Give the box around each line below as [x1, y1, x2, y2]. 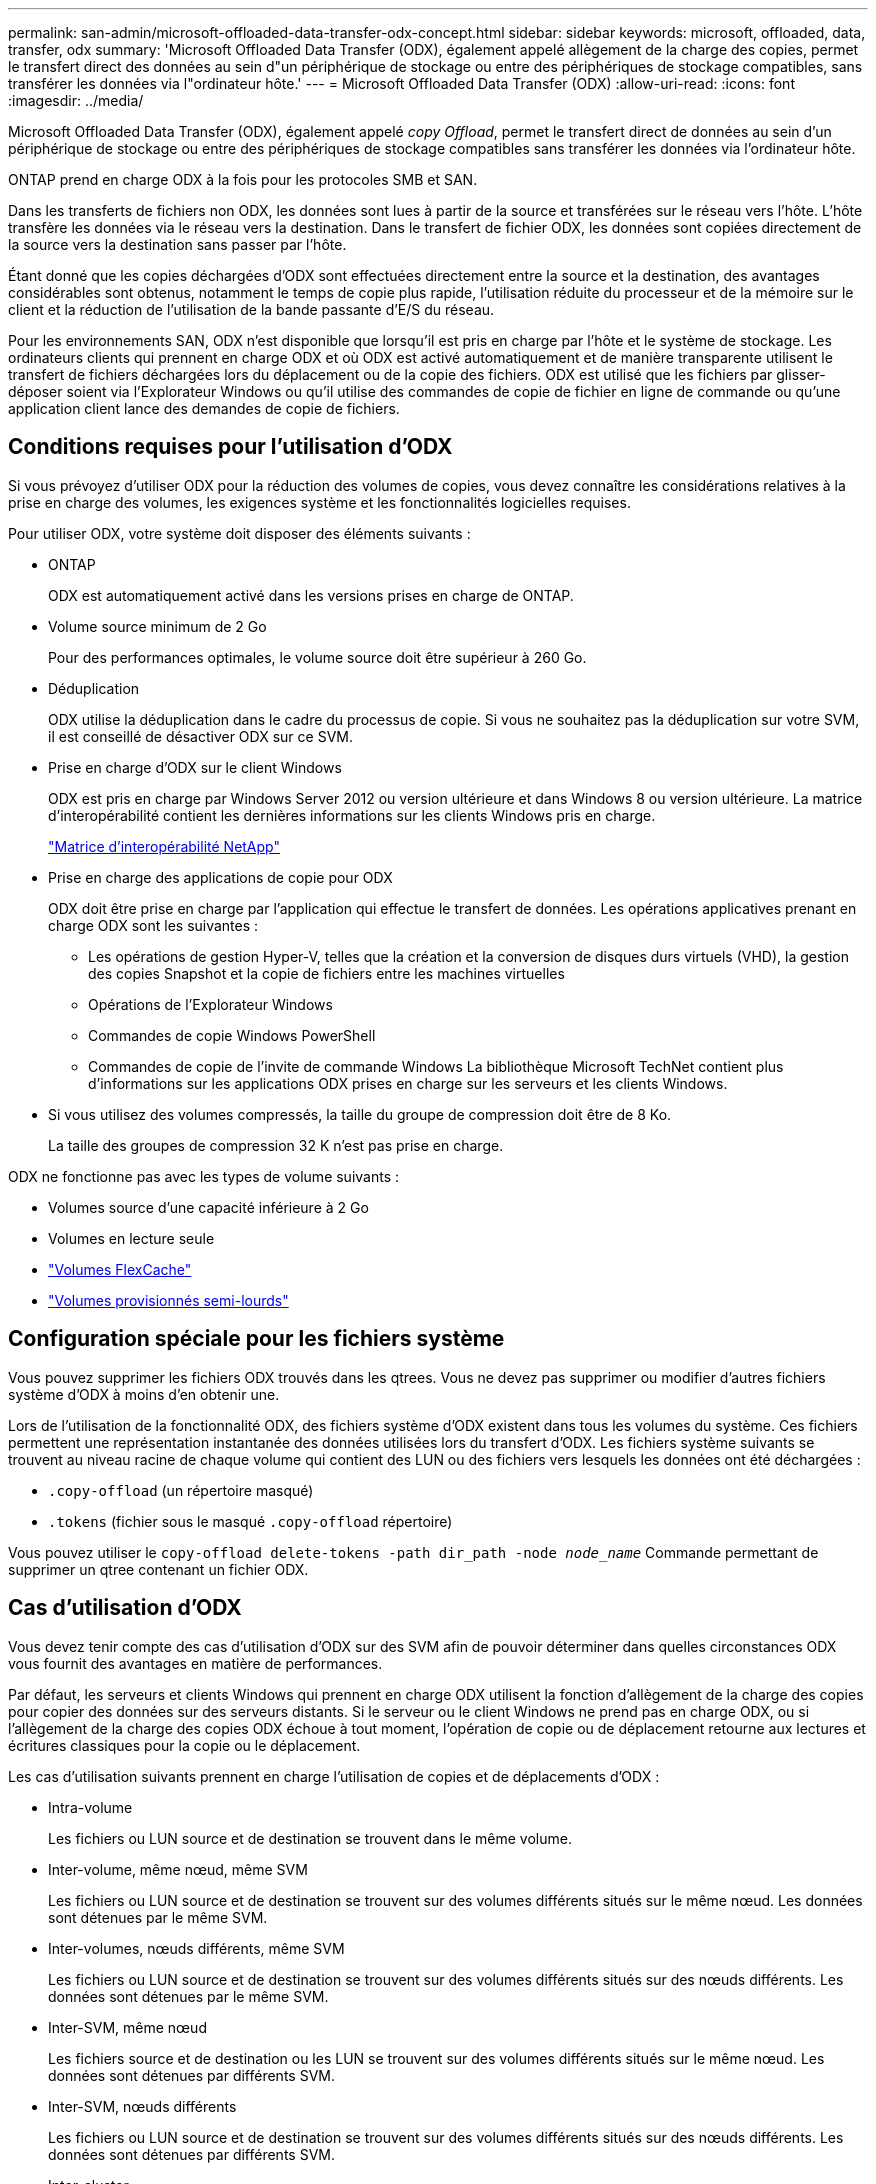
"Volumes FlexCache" [48, 1260, 192, 1278]
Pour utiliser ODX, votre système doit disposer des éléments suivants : [8, 524, 471, 542]
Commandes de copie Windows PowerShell [88, 1026, 376, 1044]
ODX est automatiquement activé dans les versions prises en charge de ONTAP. [48, 586, 574, 604]
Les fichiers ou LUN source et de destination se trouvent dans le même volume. [48, 1829, 572, 1847]
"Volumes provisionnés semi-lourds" [48, 1291, 289, 1309]
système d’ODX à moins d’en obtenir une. [8, 1385, 280, 1403]
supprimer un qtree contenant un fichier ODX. [8, 1560, 309, 1578]
